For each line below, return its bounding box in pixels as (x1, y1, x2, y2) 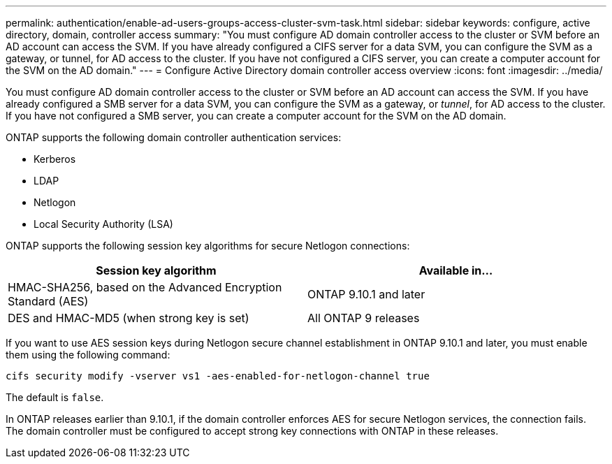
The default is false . (6, 391, 104, 403)
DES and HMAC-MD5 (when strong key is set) (8, 311, 249, 325)
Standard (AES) (8, 294, 89, 308)
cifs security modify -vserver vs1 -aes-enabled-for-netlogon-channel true (6, 370, 430, 382)
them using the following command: (6, 349, 170, 361)
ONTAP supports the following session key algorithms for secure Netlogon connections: (6, 240, 410, 252)
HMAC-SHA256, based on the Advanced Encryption (8, 280, 282, 294)
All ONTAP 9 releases (307, 311, 420, 325)
